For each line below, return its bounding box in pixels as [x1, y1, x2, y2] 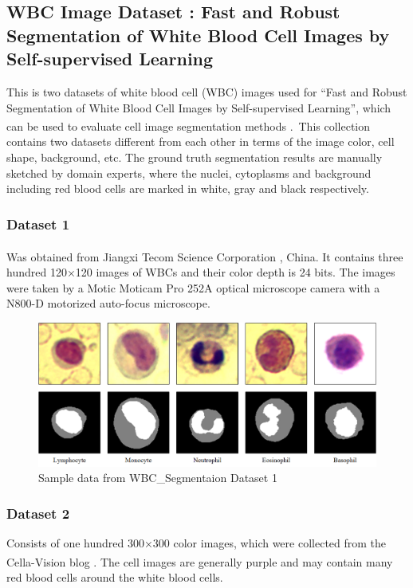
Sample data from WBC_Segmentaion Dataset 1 [38, 469, 277, 486]
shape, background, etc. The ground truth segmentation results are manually [6, 149, 383, 166]
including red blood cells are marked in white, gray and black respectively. [6, 180, 369, 197]
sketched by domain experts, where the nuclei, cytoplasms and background [6, 164, 372, 181]
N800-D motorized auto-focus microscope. [6, 295, 210, 312]
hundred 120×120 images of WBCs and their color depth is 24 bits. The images [6, 264, 395, 280]
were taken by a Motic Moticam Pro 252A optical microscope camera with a [6, 279, 380, 296]
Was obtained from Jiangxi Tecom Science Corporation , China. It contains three [6, 248, 403, 265]
